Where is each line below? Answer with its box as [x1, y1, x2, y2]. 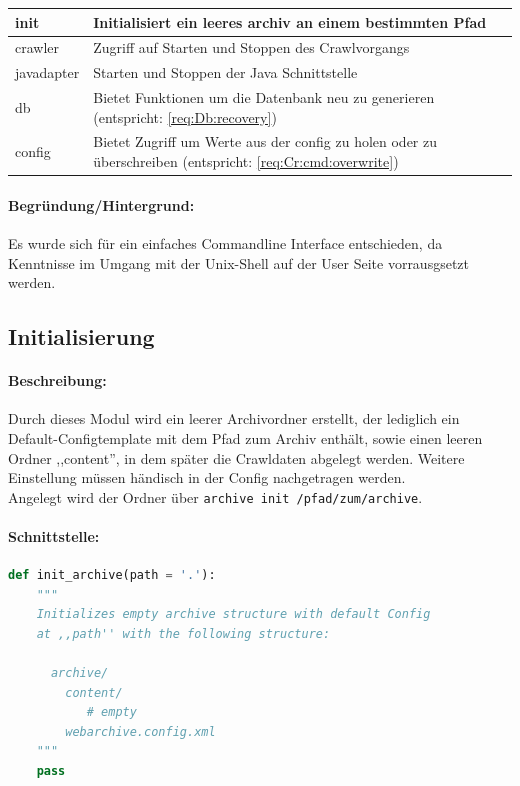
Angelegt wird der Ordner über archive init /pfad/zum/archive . [8, 486, 423, 507]
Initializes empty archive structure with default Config [36, 607, 431, 622]
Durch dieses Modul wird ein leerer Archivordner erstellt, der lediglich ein [8, 408, 460, 429]
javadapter [15, 62, 80, 83]
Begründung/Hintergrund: [8, 194, 195, 215]
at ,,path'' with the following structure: [36, 626, 331, 641]
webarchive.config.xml [65, 724, 216, 739]
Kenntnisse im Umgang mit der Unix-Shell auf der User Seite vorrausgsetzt [8, 252, 470, 273]
